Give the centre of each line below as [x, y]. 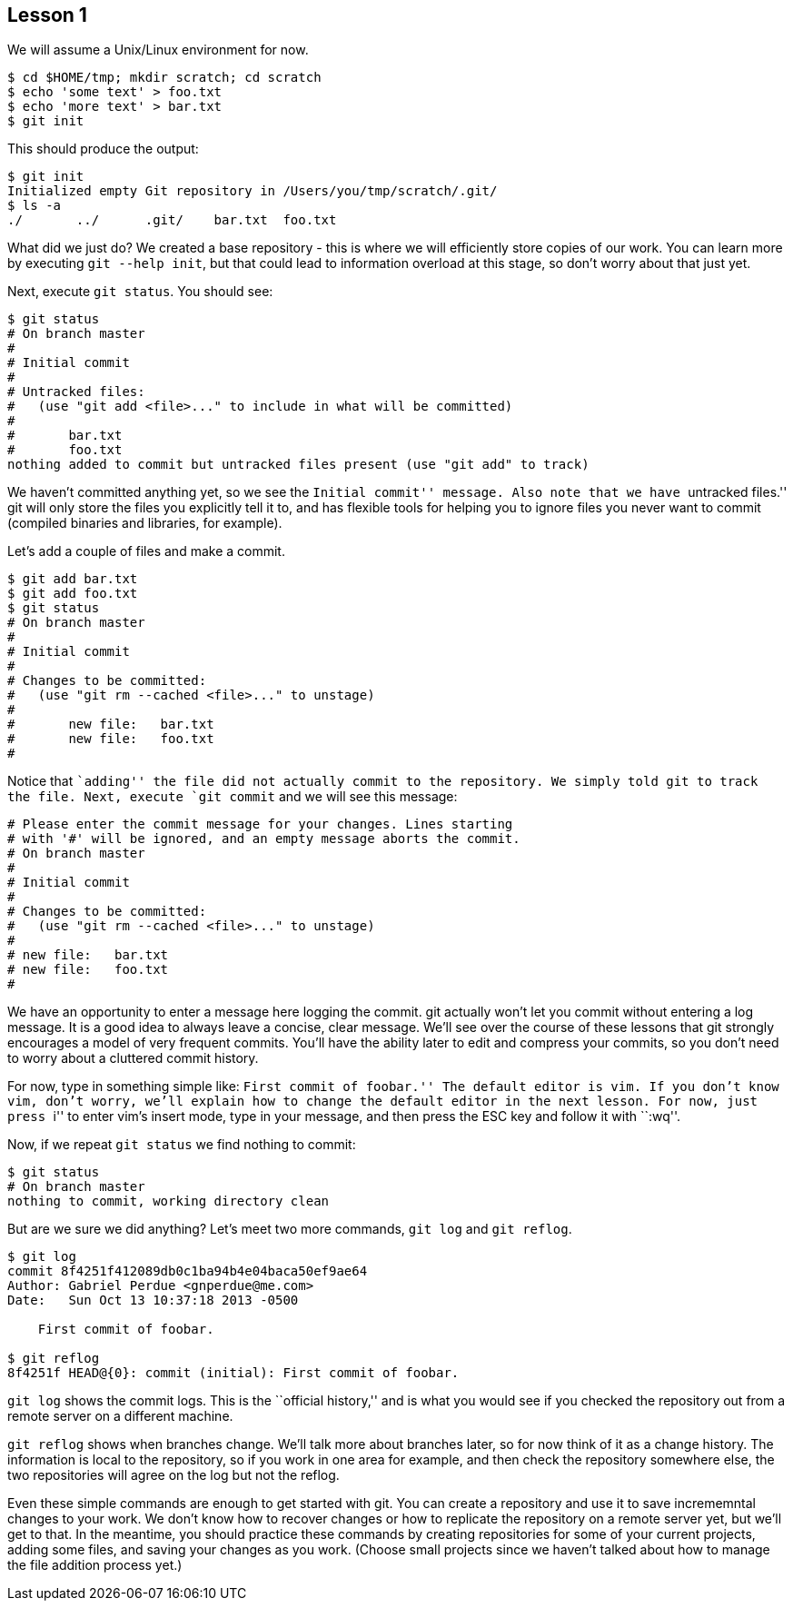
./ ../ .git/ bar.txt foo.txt [172, 220]
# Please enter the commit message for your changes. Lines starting [260, 824]
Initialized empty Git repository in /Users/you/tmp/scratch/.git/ [253, 191]
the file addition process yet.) [95, 1565]
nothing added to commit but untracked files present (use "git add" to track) [298, 465]
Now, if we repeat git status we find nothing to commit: [182, 1145]
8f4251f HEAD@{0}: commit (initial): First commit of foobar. [233, 1373]
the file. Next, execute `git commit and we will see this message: [233, 797]
